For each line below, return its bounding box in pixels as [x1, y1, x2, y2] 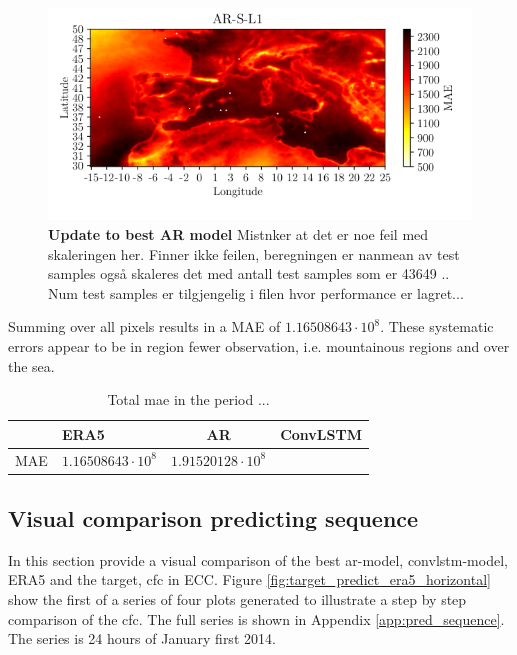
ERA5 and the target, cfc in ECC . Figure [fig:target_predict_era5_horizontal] [8, 569, 491, 590]
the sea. [8, 355, 55, 376]
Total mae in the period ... [107, 389, 270, 410]
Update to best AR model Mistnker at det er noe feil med [48, 223, 429, 244]
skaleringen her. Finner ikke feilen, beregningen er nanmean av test [48, 243, 460, 264]
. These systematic [380, 316, 494, 337]
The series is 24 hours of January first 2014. [8, 628, 276, 649]
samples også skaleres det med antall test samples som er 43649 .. [48, 263, 450, 284]
